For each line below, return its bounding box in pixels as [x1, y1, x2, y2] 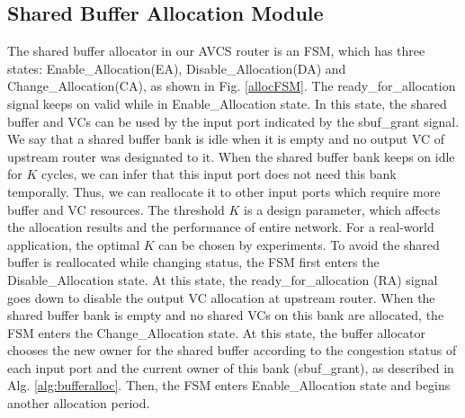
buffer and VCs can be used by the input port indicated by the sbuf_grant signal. [7, 111, 460, 130]
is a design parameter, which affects [244, 200, 441, 218]
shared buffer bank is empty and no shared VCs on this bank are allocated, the [7, 306, 444, 325]
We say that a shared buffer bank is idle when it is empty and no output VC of [7, 129, 445, 148]
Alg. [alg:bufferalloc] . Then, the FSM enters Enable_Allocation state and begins [7, 376, 451, 395]
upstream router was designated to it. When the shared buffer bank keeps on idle [7, 147, 455, 165]
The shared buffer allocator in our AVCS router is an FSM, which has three [7, 41, 425, 60]
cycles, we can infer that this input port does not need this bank [40, 165, 397, 183]
